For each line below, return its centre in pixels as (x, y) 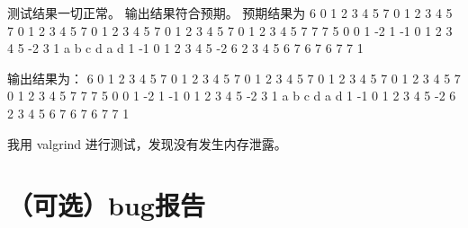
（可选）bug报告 (106, 205)
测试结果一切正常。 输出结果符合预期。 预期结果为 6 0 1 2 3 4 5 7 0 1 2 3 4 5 (230, 13)
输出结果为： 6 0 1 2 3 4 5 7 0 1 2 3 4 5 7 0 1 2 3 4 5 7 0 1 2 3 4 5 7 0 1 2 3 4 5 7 (234, 78)
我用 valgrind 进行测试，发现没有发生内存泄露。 (147, 143)
